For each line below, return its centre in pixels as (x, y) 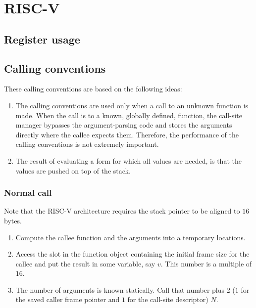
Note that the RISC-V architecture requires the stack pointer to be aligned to (122, 211)
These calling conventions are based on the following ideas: (93, 89)
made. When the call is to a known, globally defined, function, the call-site (129, 115)
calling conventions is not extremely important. (87, 144)
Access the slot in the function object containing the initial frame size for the (132, 254)
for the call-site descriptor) (168, 299)
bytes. (13, 220)
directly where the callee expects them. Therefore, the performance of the (127, 134)
